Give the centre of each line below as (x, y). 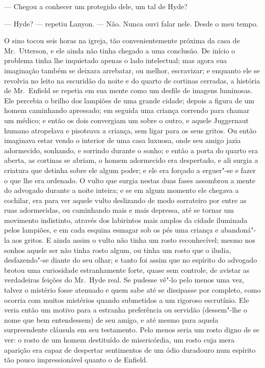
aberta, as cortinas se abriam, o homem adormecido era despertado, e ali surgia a (131, 160)
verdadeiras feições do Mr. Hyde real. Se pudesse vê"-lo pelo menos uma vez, (124, 280)
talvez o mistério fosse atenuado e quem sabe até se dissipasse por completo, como (132, 290)
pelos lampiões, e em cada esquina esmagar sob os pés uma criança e (111, 230)
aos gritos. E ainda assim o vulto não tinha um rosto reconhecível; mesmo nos (134, 240)
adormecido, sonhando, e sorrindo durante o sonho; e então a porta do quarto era (131, 150)
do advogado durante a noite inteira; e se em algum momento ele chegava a (122, 190)
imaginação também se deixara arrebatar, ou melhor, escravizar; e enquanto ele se (132, 70)
